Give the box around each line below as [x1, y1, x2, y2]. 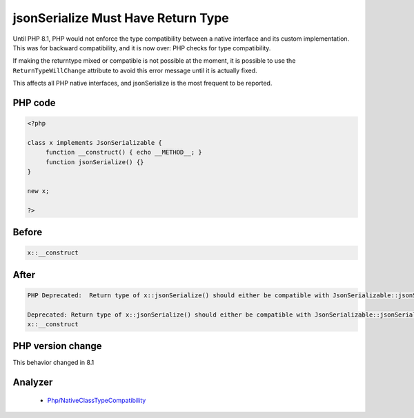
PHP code [12, 97, 56, 108]
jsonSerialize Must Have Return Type [12, 10, 229, 26]
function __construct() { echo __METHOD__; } [45, 148, 203, 157]
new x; [27, 187, 50, 195]
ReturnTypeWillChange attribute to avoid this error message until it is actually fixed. [12, 66, 258, 74]
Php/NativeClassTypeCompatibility [47, 396, 146, 404]
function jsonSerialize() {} [45, 158, 144, 166]
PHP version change [12, 340, 103, 352]
